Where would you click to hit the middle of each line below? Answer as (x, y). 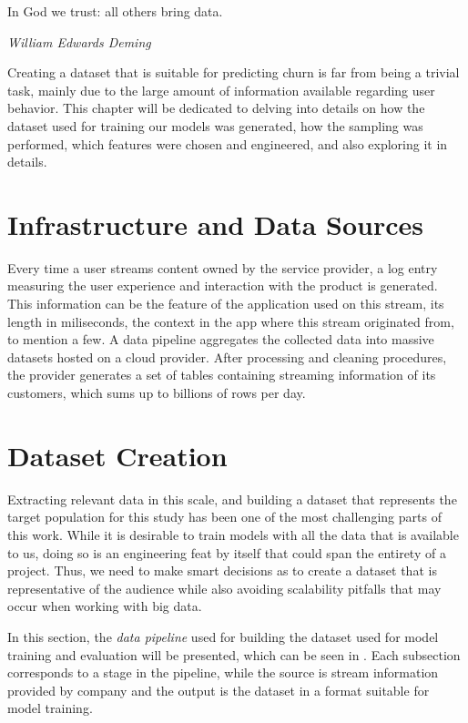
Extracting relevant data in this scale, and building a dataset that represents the (232, 499)
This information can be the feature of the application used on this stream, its (226, 304)
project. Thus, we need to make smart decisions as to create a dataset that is (222, 570)
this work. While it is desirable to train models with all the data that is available (233, 534)
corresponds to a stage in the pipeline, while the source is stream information (223, 672)
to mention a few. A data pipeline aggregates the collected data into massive (221, 339)
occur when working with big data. (105, 606)
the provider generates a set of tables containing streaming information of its (222, 375)
